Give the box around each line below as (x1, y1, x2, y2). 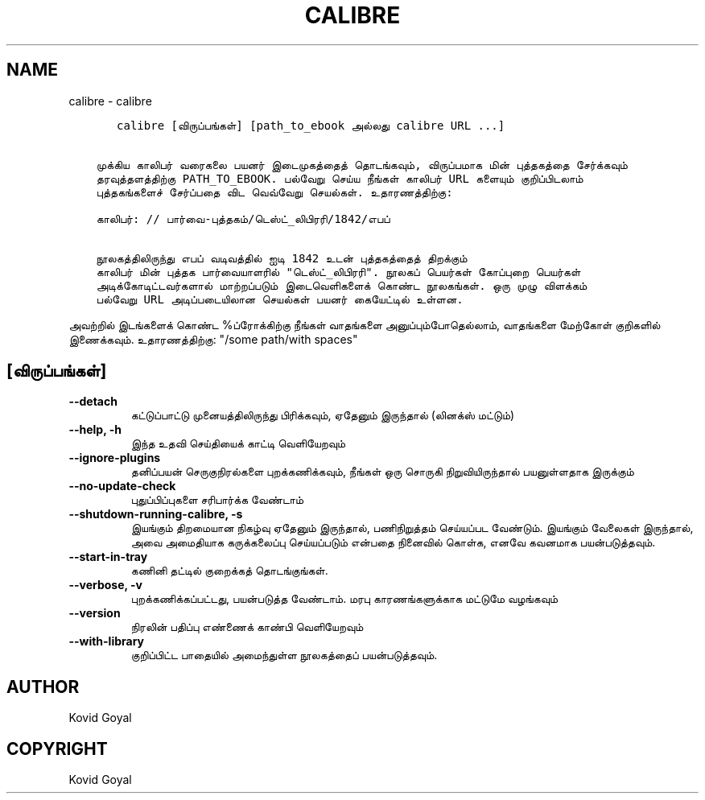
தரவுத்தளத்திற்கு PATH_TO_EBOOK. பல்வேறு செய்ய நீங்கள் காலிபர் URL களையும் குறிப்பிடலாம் (96, 171, 583, 185)
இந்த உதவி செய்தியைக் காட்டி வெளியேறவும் (130, 436, 346, 451)
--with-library (68, 634, 145, 649)
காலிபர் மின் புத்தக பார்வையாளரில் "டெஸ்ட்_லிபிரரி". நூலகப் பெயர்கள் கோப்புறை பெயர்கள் (96, 265, 581, 278)
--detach (68, 394, 117, 409)
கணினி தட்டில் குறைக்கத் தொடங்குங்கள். (130, 563, 328, 578)
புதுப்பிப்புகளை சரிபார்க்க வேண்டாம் (130, 493, 304, 507)
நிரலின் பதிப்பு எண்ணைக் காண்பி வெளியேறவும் (130, 620, 364, 634)
